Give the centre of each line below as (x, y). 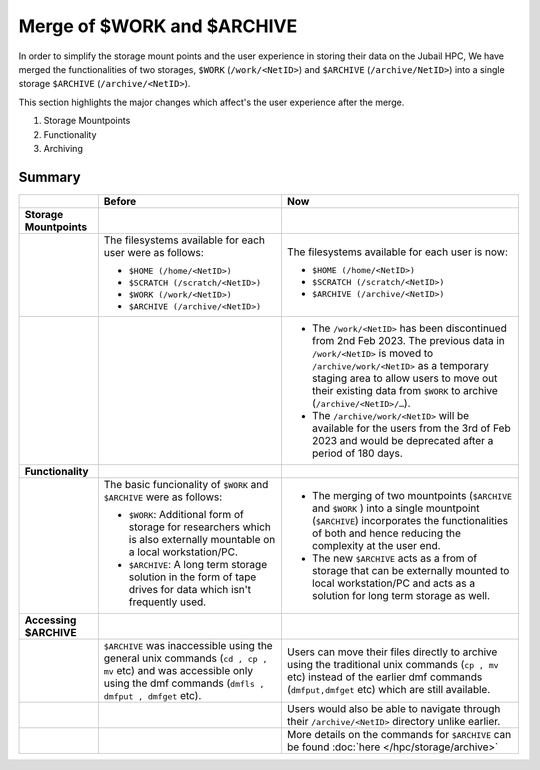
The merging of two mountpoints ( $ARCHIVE (412, 495)
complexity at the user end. (376, 545)
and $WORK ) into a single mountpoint (395, 508)
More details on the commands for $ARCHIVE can (399, 734)
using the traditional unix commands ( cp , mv (392, 664)
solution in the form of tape (192, 577)
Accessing (50, 620)
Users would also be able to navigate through (393, 708)
